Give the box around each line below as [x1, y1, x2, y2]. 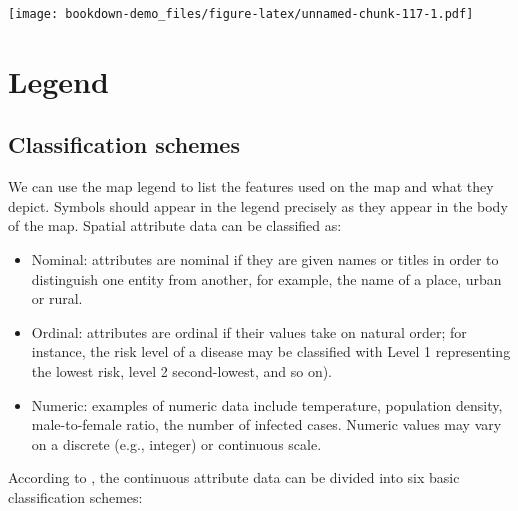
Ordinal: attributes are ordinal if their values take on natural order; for [31, 321, 467, 342]
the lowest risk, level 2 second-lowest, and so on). [31, 360, 332, 381]
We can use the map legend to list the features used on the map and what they [8, 176, 494, 197]
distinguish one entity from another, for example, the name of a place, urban [31, 268, 502, 289]
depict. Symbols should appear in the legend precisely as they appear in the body [8, 195, 508, 216]
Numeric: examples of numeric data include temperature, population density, [31, 394, 503, 415]
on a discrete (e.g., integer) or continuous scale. [31, 433, 322, 454]
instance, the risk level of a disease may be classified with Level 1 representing [31, 341, 511, 362]
